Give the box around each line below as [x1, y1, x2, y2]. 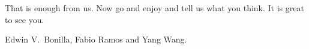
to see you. [5, 13, 44, 25]
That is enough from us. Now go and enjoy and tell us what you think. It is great [5, 2, 304, 14]
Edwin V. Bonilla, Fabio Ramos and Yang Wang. [5, 33, 187, 45]
